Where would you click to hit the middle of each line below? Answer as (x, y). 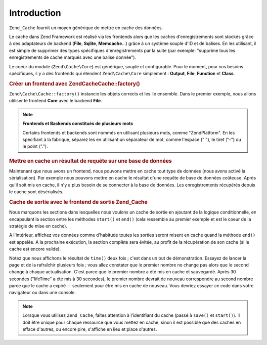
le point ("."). (35, 146)
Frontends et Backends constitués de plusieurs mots (78, 124)
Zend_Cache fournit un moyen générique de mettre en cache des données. (86, 28)
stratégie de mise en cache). (38, 226)
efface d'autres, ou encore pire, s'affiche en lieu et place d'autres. (90, 329)
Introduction (35, 13)
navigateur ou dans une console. (43, 293)
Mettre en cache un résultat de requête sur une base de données (90, 161)
